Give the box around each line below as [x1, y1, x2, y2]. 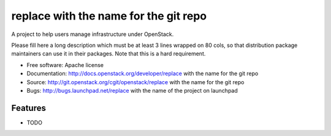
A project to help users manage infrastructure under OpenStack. [11, 30, 174, 38]
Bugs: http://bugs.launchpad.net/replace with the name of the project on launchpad [26, 87, 238, 94]
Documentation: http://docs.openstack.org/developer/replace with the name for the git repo [26, 70, 259, 77]
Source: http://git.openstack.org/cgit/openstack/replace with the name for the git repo [26, 78, 245, 85]
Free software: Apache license [26, 61, 104, 68]
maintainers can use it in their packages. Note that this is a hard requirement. [11, 50, 206, 57]
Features [11, 102, 46, 113]
